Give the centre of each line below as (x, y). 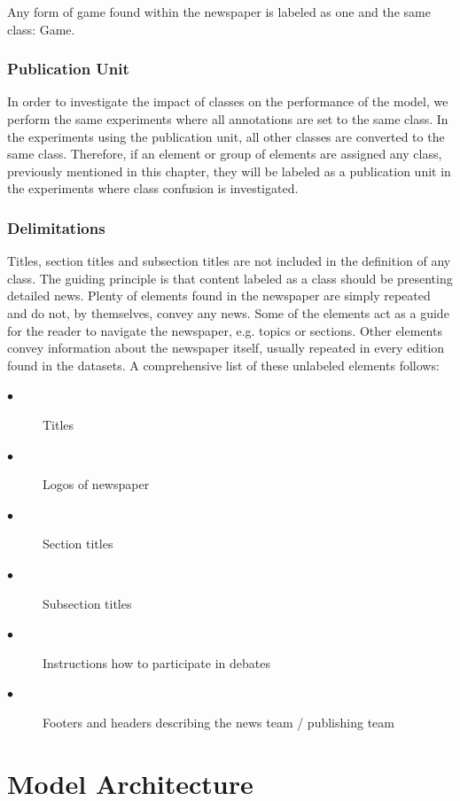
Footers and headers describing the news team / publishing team (218, 722)
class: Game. (41, 29)
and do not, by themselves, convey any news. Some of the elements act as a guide (228, 312)
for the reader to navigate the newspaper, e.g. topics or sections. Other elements (225, 330)
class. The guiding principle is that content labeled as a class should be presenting (230, 278)
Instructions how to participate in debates (156, 662)
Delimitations (56, 227)
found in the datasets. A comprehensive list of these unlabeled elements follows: (223, 365)
